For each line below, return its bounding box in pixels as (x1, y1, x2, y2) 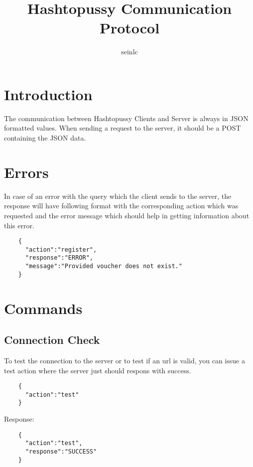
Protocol (99, 17, 160, 38)
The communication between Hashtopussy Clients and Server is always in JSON (4, 113, 249, 123)
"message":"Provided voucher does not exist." (25, 263, 182, 270)
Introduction (4, 84, 93, 104)
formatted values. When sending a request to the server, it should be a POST (4, 123, 241, 133)
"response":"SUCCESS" (25, 448, 97, 456)
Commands (4, 298, 83, 318)
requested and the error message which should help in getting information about (4, 210, 250, 220)
